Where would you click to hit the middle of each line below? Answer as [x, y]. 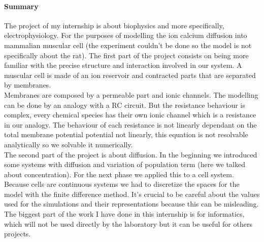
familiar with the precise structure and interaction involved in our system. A [123, 65]
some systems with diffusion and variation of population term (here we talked [125, 164]
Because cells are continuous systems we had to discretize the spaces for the [122, 184]
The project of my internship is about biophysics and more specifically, [114, 25]
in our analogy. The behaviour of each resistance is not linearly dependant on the [130, 124]
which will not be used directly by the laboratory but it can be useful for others [128, 224]
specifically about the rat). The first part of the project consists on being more [126, 55]
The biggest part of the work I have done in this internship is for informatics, [124, 214]
